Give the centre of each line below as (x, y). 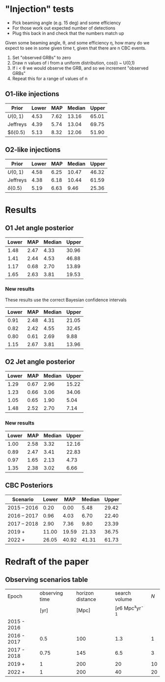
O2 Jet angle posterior (40, 362)
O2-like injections (33, 150)
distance (86, 599)
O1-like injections (32, 94)
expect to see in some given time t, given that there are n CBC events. (76, 48)
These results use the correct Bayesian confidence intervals (66, 300)
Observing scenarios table (47, 580)
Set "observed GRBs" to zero (41, 57)
